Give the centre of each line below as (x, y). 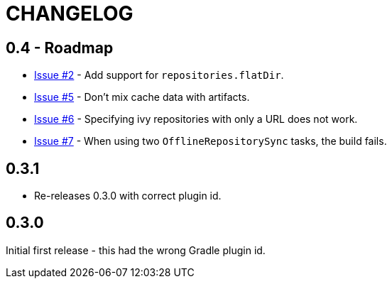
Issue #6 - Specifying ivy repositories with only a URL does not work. (196, 119)
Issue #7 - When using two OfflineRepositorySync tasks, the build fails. (211, 141)
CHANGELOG (70, 13)
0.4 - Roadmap (60, 48)
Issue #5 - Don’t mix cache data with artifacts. (142, 97)
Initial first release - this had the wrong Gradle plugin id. (136, 250)
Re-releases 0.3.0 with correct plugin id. (128, 196)
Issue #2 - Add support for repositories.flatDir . (159, 75)
